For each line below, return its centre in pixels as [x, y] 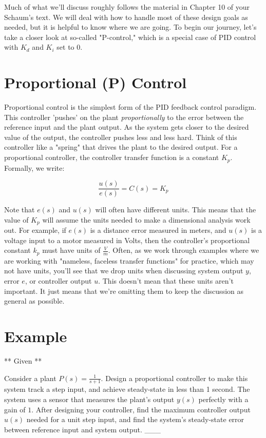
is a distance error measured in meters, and [158, 230]
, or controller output [58, 281]
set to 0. [70, 47]
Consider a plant [30, 378]
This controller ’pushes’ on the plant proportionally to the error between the [124, 117]
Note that [20, 210]
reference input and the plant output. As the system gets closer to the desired [127, 127]
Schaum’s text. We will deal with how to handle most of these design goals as [126, 17]
